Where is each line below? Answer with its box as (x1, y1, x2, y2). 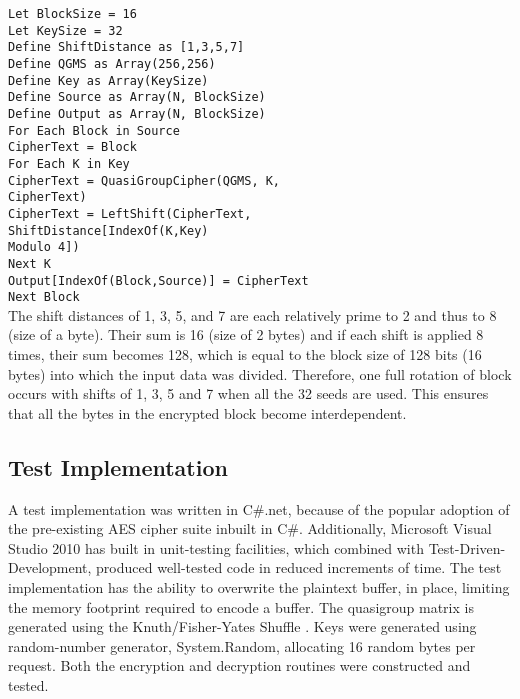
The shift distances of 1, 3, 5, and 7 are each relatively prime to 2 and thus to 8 (8, 304, 497, 325)
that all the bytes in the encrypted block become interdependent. (8, 402, 407, 423)
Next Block (8, 290, 80, 305)
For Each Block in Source (8, 123, 180, 138)
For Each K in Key (8, 156, 130, 171)
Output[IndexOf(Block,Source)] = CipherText (8, 273, 309, 288)
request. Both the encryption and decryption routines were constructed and (8, 655, 471, 676)
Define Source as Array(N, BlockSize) (8, 90, 266, 105)
